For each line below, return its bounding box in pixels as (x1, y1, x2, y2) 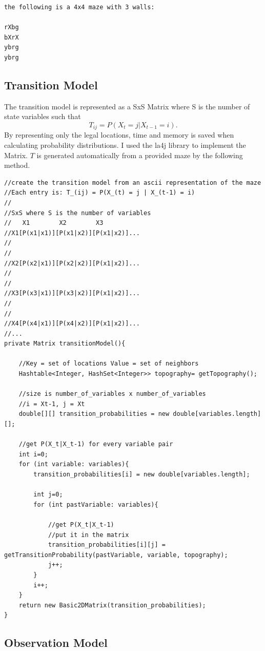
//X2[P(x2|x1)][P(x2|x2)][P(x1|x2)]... (4, 259, 140, 267)
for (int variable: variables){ (18, 461, 129, 468)
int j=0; (33, 491, 63, 499)
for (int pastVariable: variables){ (33, 501, 158, 508)
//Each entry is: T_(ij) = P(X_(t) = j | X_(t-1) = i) (4, 189, 195, 197)
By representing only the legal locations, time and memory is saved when (4, 129, 234, 140)
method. (4, 160, 30, 170)
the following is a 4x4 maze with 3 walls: (4, 4, 155, 11)
